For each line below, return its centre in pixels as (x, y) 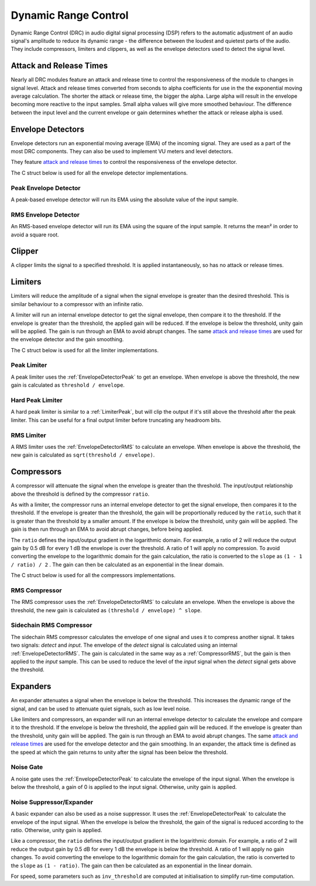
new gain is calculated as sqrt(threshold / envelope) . (83, 455)
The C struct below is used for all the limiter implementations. (85, 350)
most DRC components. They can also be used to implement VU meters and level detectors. (122, 152)
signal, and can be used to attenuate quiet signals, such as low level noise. (101, 709)
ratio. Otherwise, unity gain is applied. (56, 830)
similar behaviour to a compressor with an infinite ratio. (77, 304)
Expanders (31, 687)
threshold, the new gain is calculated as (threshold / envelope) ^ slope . (106, 610)
